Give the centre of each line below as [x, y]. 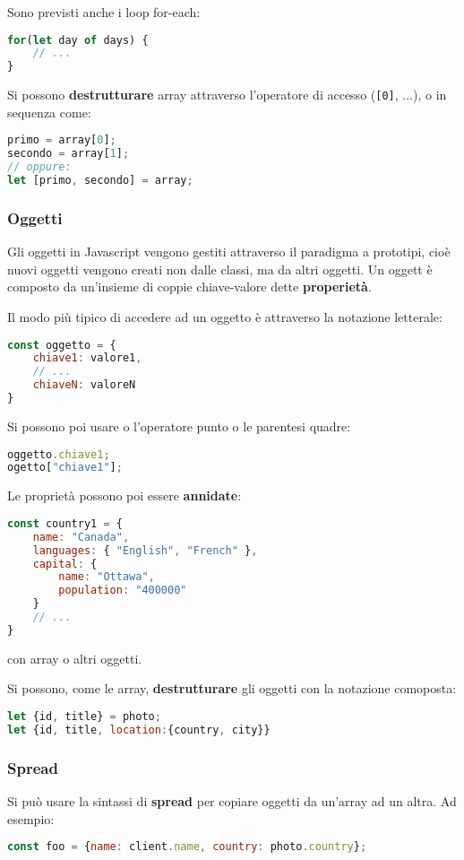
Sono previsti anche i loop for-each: [104, 12]
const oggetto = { [62, 345]
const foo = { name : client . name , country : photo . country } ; [187, 847]
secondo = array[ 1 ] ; [69, 154]
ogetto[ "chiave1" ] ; [65, 468]
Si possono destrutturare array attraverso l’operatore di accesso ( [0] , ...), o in [227, 95]
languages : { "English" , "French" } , [145, 550]
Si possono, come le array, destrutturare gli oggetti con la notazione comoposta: [232, 688]
